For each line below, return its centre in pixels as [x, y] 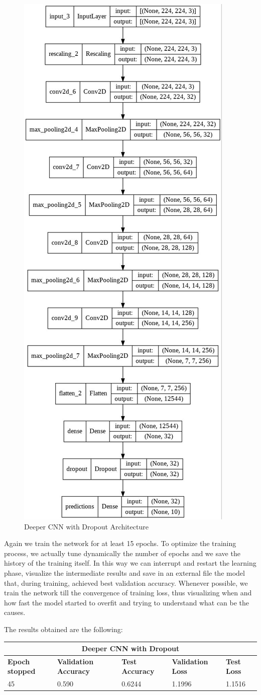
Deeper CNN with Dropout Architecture [86, 526]
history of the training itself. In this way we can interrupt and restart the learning [130, 563]
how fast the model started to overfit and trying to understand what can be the [127, 602]
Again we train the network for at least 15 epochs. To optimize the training [120, 543]
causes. [15, 612]
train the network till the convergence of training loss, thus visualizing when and [128, 593]
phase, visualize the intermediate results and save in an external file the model [124, 572]
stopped [22, 671]
